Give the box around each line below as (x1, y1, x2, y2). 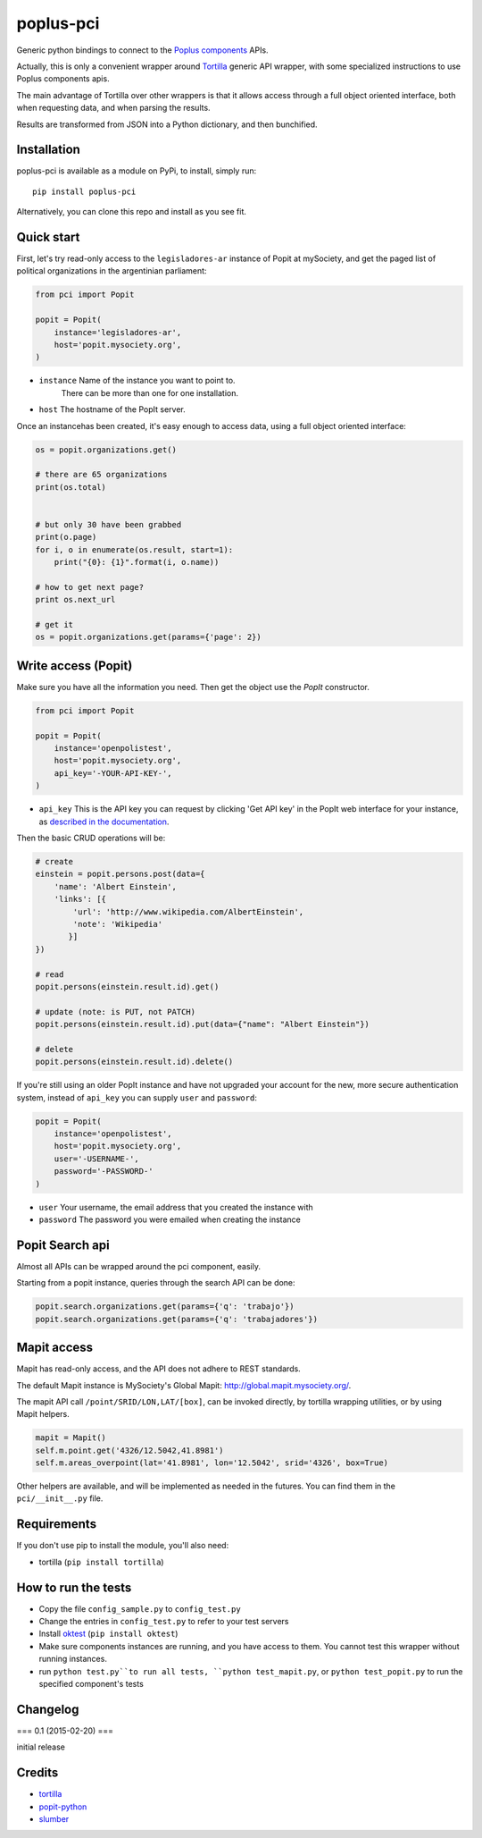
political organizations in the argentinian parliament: (16, 266, 207, 276)
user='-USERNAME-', (54, 1153, 140, 1164)
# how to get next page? (35, 582, 145, 592)
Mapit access (16, 1340, 94, 1355)
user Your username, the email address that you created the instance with (38, 1201, 314, 1212)
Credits (16, 1766, 59, 1781)
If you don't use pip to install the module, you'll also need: (16, 1540, 229, 1551)
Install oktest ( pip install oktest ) (38, 1628, 179, 1640)
